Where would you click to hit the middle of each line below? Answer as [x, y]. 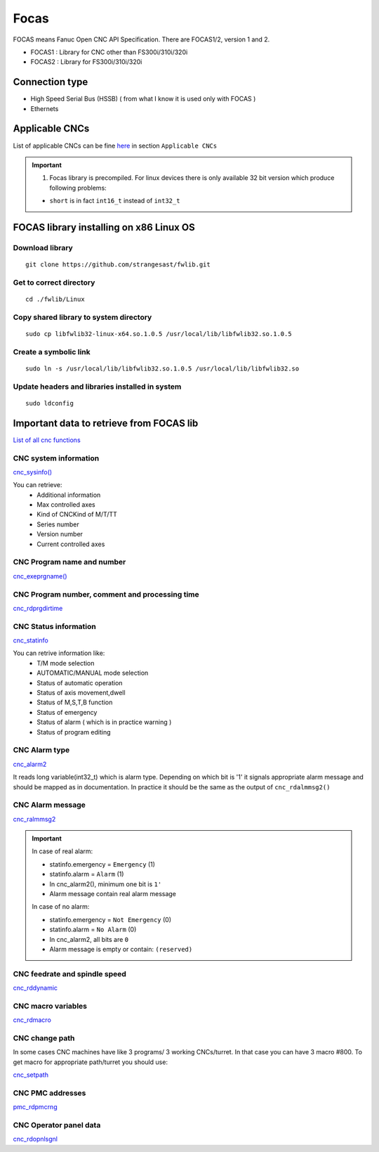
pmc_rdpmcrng [35, 1107]
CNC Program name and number [69, 562]
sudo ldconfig [49, 403]
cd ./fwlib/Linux [55, 299]
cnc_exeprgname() [40, 576]
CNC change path [44, 1038]
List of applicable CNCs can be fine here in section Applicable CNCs [115, 145]
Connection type [51, 82]
